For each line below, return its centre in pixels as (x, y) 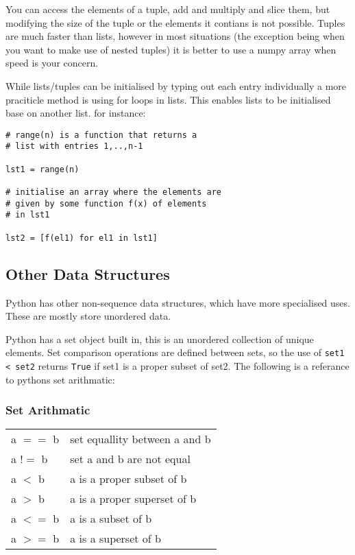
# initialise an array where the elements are (113, 192)
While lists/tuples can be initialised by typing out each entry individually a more (176, 85)
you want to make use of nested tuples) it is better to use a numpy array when (171, 49)
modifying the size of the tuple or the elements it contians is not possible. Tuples (175, 22)
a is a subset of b (111, 519)
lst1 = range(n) (42, 169)
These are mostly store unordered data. (88, 316)
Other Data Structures (88, 273)
